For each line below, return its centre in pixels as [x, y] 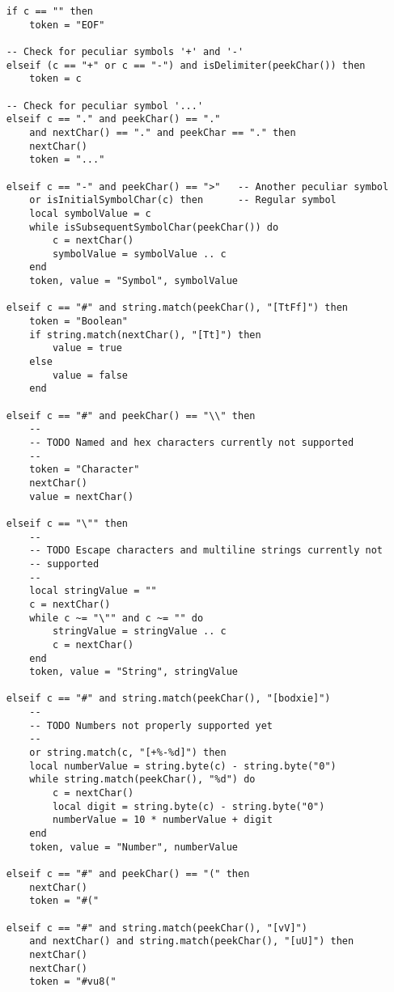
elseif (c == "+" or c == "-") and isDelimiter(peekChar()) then [186, 65]
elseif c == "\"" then [67, 523]
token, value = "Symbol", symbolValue [133, 281]
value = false [90, 375]
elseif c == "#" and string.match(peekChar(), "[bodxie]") [168, 699]
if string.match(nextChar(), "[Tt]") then [145, 335]
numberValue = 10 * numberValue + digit [162, 820]
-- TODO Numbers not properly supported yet [151, 725]
